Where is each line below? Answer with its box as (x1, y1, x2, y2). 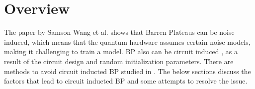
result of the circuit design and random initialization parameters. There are (4, 56, 234, 66)
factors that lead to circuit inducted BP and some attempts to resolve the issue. (4, 76, 248, 86)
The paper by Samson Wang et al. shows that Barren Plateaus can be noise (4, 27, 235, 37)
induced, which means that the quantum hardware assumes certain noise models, (4, 36, 251, 47)
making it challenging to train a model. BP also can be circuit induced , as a (4, 46, 238, 57)
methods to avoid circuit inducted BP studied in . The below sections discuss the (4, 66, 251, 76)
